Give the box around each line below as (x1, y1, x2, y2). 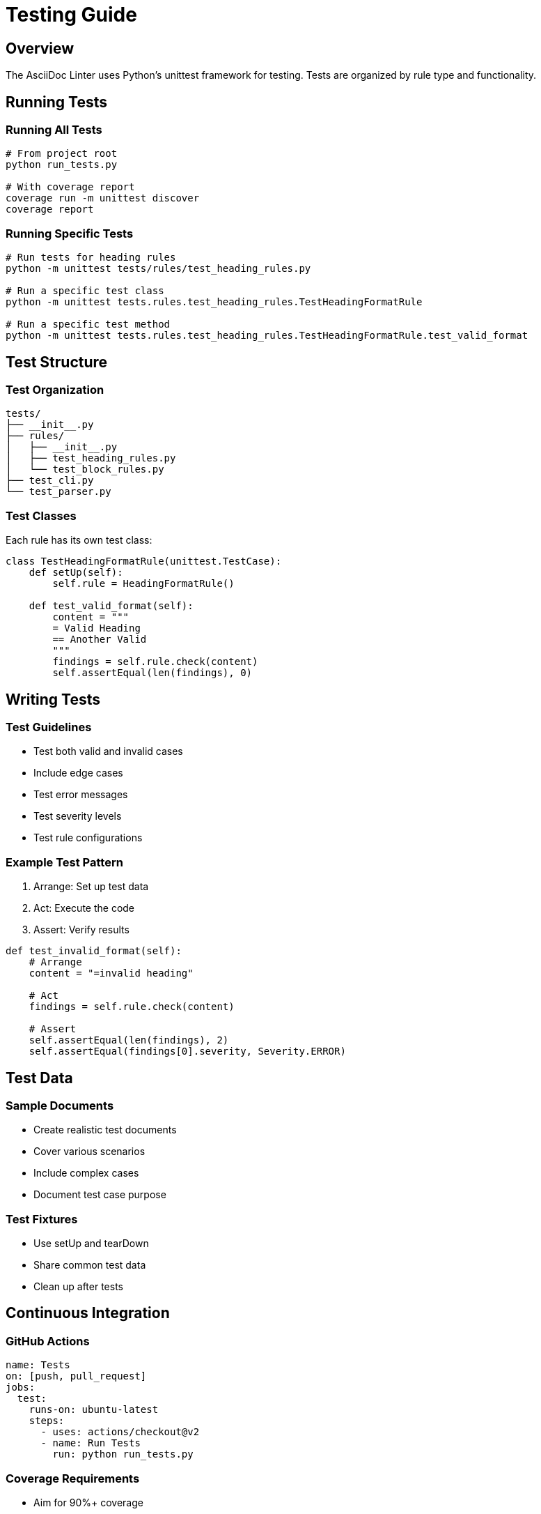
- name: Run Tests (40, 1437, 141, 1449)
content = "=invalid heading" (29, 968, 194, 979)
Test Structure (6, 353, 108, 371)
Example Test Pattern (6, 855, 123, 869)
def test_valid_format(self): (29, 600, 194, 612)
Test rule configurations (33, 832, 143, 844)
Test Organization (6, 382, 104, 397)
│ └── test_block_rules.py (6, 464, 164, 475)
